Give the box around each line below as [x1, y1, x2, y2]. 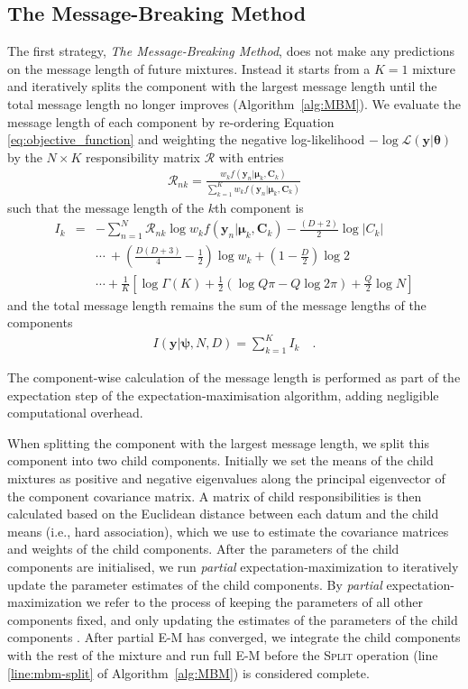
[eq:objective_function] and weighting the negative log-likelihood [7, 130, 365, 149]
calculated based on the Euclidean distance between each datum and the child [7, 504, 439, 523]
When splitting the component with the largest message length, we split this [7, 433, 429, 452]
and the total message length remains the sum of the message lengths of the [7, 295, 427, 314]
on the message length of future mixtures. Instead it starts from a [7, 59, 371, 78]
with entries [218, 147, 284, 166]
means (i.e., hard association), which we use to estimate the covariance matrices [7, 521, 449, 540]
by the [7, 147, 42, 166]
